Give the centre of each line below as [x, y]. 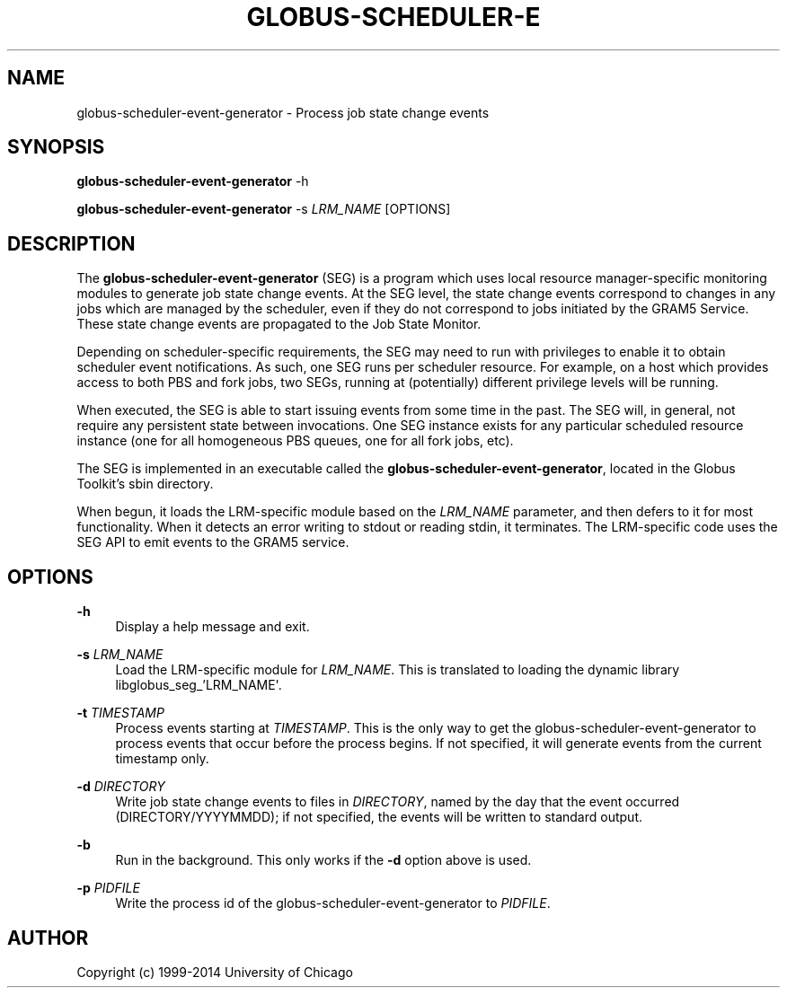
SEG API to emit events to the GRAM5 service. [213, 542]
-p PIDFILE [108, 888]
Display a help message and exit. [212, 627]
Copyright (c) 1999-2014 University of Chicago [215, 972]
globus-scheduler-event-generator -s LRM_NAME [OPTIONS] [264, 209]
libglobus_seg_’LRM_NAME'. [199, 685]
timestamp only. [162, 759]
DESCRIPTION [71, 243]
